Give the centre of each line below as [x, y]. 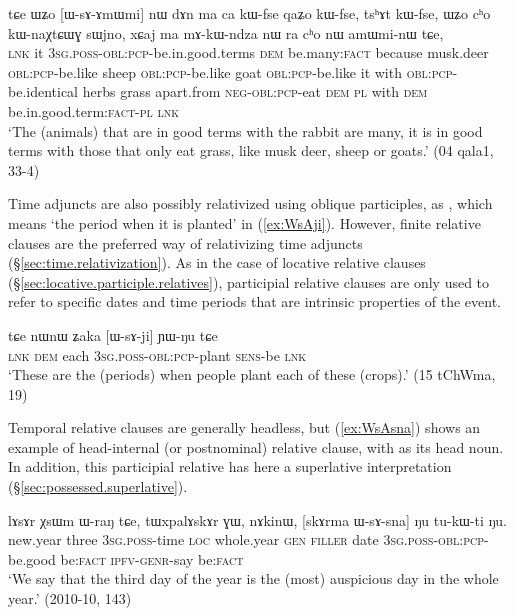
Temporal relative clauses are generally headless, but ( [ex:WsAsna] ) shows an [244, 427]
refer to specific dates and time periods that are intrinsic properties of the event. [254, 301]
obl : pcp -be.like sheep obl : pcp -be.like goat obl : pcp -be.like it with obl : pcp [230, 71]
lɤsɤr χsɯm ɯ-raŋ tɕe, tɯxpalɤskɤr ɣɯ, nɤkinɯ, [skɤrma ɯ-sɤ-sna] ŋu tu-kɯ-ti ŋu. [257, 519]
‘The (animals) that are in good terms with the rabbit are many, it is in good [245, 130]
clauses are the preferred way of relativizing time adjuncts [185, 242]
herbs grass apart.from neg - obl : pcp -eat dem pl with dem [255, 91]
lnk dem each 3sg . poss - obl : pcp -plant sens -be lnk [157, 354]
